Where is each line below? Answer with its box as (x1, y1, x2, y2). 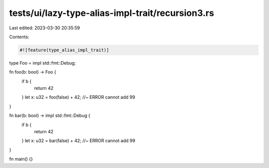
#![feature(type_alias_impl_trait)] (19, 47, 110, 53)
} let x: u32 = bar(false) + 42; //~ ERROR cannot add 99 (21, 138, 135, 144)
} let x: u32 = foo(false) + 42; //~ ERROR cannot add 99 (21, 94, 135, 100)
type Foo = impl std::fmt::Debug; (9, 60, 76, 66)
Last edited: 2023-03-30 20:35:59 (9, 25, 80, 31)
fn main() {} (9, 156, 33, 162)
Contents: (9, 34, 29, 40)
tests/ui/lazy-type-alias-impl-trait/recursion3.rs (9, 7, 214, 18)
